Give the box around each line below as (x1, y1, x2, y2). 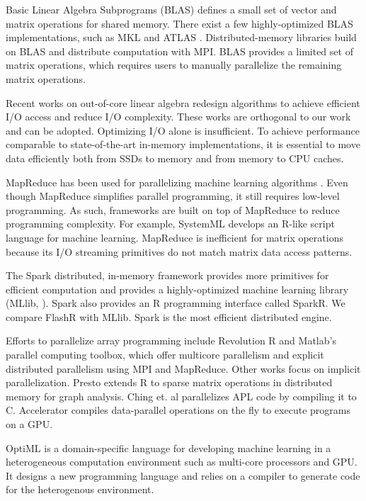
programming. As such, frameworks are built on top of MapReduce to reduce (6, 202, 340, 217)
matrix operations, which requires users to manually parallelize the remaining (6, 57, 342, 72)
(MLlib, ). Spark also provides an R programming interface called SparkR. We (6, 295, 345, 310)
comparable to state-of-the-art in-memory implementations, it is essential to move (6, 137, 360, 152)
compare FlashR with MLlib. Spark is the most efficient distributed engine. (6, 309, 332, 324)
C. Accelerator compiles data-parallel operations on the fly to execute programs (6, 403, 350, 417)
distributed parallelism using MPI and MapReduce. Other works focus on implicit (6, 361, 361, 376)
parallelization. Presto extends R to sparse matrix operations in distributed (6, 375, 333, 390)
